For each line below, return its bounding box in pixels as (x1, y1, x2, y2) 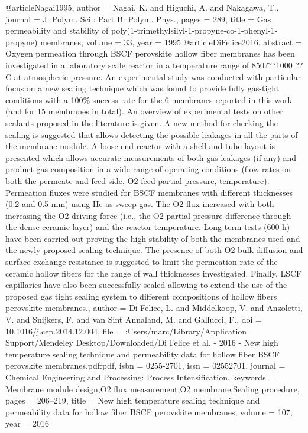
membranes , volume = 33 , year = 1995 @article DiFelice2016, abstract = (40, 35, 302, 48)
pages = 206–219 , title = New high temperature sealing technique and (5, 394, 260, 406)
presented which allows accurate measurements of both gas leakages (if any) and (5, 151, 297, 163)
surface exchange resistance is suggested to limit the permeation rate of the (5, 255, 278, 268)
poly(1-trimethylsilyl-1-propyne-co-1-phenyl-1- (111, 24, 278, 37)
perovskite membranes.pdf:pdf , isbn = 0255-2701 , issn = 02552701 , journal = (5, 359, 286, 372)
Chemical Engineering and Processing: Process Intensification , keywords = (5, 371, 275, 383)
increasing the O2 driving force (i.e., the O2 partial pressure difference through (5, 209, 291, 221)
